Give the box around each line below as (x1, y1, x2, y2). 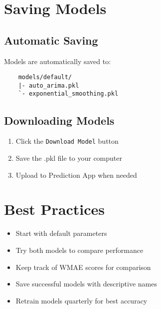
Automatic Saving (4, 32, 98, 48)
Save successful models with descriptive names (15, 278, 157, 289)
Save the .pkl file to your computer (15, 153, 122, 163)
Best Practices (4, 199, 105, 219)
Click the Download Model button (15, 136, 119, 146)
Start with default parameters (15, 228, 107, 238)
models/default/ (18, 74, 72, 81)
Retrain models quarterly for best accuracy (15, 295, 148, 305)
